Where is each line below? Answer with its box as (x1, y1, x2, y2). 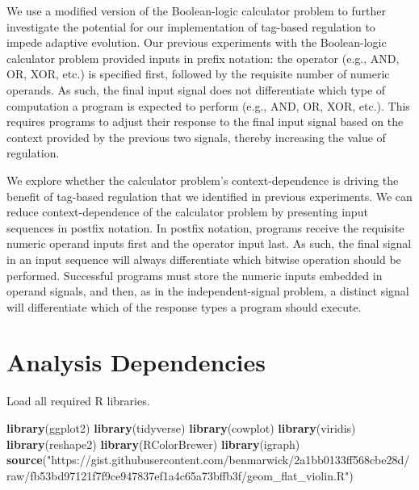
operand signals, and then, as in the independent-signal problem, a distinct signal (6, 283, 409, 299)
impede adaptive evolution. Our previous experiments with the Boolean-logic (6, 34, 387, 51)
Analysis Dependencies (6, 346, 266, 379)
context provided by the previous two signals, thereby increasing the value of (6, 128, 386, 145)
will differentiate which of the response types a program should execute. (6, 298, 362, 315)
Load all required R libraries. (6, 392, 150, 409)
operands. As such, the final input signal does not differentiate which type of (6, 81, 386, 98)
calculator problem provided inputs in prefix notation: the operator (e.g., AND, (6, 49, 400, 66)
